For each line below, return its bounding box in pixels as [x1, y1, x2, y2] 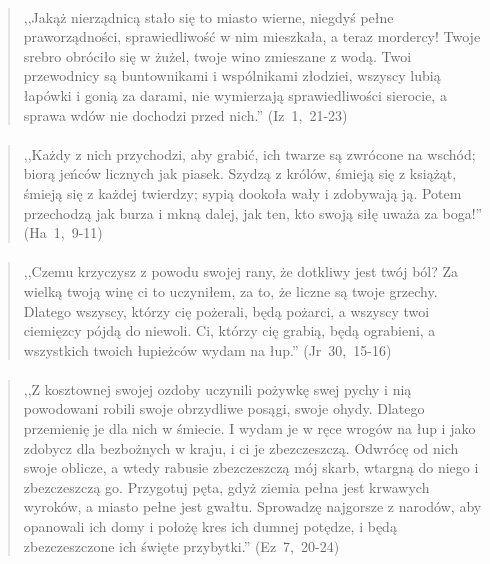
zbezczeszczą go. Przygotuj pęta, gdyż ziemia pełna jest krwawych [23, 476, 430, 497]
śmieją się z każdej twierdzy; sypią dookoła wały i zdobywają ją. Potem [23, 182, 462, 203]
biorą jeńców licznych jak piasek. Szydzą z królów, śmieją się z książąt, [23, 163, 457, 184]
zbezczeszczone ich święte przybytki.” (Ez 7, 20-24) [23, 535, 340, 556]
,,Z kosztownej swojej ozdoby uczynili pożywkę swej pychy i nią [23, 378, 412, 399]
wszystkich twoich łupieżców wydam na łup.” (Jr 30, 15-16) [23, 339, 392, 360]
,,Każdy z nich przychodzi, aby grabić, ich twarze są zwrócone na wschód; [23, 143, 476, 164]
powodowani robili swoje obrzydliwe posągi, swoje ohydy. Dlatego [23, 398, 425, 419]
